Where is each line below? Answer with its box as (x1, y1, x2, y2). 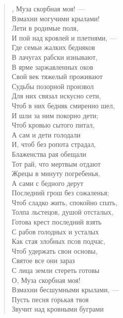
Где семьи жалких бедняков (11, 42, 95, 52)
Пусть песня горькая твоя (11, 294, 89, 304)
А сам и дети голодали (11, 129, 81, 139)
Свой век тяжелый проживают (11, 71, 103, 82)
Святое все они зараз (11, 255, 75, 266)
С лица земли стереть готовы (11, 265, 100, 275)
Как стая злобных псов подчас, (11, 236, 106, 246)
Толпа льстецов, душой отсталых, (11, 207, 114, 217)
